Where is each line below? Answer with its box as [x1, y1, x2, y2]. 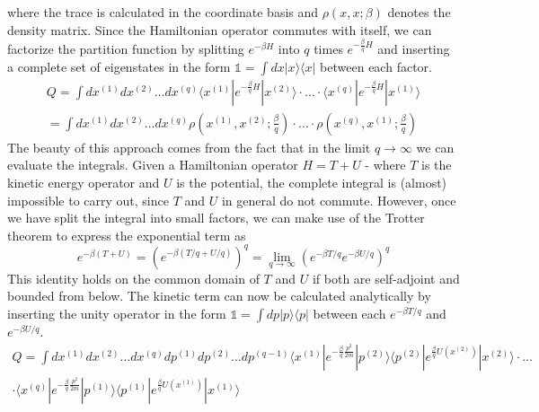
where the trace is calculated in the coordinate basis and [7, 3, 319, 21]
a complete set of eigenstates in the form [7, 57, 231, 75]
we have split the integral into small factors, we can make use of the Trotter [7, 208, 425, 227]
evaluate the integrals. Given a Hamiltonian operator [7, 155, 298, 174]
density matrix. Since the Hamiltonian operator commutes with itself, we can [7, 20, 432, 39]
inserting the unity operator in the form [7, 303, 226, 322]
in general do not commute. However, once [221, 190, 456, 209]
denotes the [387, 3, 451, 21]
